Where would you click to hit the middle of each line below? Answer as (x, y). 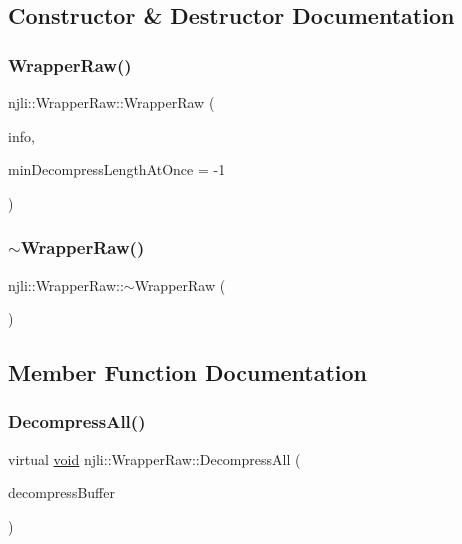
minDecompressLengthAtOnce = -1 (117, 169)
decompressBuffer (61, 492)
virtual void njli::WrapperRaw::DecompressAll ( (154, 458)
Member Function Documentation (188, 372)
